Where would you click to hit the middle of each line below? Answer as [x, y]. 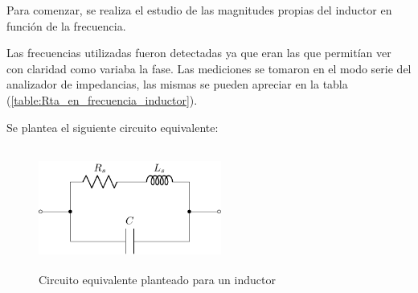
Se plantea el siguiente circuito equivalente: [113, 127]
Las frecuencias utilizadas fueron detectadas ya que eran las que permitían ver [199, 53]
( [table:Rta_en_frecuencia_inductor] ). [102, 99]
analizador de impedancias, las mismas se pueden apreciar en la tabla [177, 84]
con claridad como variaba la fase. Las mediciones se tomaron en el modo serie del [209, 68]
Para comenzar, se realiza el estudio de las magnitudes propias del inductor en [199, 10]
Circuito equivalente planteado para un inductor [157, 279]
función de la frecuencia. [66, 25]
